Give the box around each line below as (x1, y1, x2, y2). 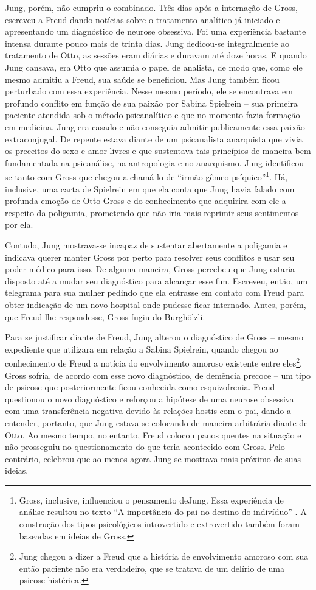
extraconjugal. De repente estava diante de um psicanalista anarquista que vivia (5, 132, 303, 145)
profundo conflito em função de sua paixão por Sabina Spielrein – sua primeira (5, 96, 298, 109)
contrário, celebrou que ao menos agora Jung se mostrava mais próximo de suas (5, 452, 301, 465)
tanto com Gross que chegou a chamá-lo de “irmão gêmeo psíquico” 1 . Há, (15, 169, 288, 183)
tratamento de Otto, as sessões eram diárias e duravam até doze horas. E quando (5, 49, 307, 61)
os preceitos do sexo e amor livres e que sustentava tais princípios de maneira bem (5, 144, 311, 157)
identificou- (265, 156, 307, 169)
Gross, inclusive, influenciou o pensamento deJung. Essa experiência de (19, 493, 284, 506)
